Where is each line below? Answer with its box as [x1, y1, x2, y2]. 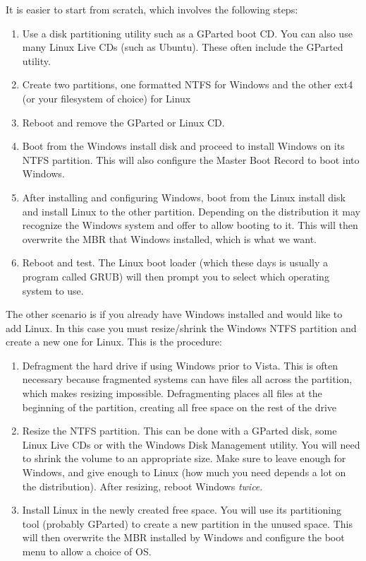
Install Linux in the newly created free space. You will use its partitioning [22, 502, 341, 517]
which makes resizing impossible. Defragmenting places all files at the [22, 386, 322, 401]
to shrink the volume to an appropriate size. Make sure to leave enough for [22, 451, 346, 466]
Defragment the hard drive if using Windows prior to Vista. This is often [22, 358, 338, 372]
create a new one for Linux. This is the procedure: [6, 334, 222, 349]
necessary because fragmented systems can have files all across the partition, [22, 372, 353, 386]
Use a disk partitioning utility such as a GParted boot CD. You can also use [22, 25, 353, 40]
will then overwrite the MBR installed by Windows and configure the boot [22, 530, 345, 545]
